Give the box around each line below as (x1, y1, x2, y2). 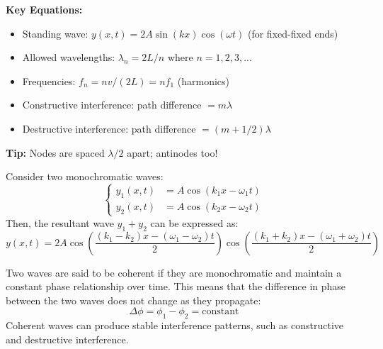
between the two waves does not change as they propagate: (6, 292, 261, 307)
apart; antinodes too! (127, 145, 218, 160)
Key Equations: (6, 2, 83, 16)
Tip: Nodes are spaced (6, 145, 105, 160)
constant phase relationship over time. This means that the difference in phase (6, 279, 346, 294)
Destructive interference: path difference (22, 121, 196, 135)
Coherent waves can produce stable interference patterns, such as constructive (6, 318, 344, 333)
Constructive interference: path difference (22, 97, 202, 112)
